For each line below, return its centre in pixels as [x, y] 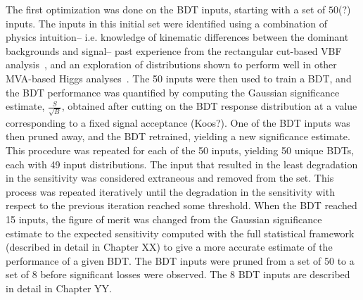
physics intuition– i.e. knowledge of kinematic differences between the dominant [177, 37]
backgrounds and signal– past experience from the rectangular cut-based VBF [174, 50]
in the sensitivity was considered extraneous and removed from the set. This [170, 178]
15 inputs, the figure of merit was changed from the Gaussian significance [164, 219]
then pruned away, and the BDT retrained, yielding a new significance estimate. [178, 136]
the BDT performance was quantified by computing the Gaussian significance [173, 92]
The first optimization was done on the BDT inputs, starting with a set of [166, 9]
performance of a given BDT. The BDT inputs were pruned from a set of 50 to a [180, 260]
